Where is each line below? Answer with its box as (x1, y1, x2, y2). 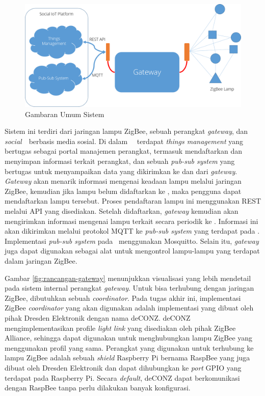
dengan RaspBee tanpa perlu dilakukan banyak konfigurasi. (5, 382, 191, 393)
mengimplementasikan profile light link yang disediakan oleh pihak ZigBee (5, 322, 236, 333)
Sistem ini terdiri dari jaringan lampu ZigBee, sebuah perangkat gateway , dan (5, 126, 248, 136)
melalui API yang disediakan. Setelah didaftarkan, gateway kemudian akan (5, 206, 238, 216)
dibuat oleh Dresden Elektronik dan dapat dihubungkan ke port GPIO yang (5, 362, 242, 373)
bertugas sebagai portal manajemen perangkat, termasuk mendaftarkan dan (5, 146, 242, 156)
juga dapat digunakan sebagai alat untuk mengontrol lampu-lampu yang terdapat (5, 245, 260, 256)
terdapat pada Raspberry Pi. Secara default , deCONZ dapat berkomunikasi (5, 372, 240, 383)
